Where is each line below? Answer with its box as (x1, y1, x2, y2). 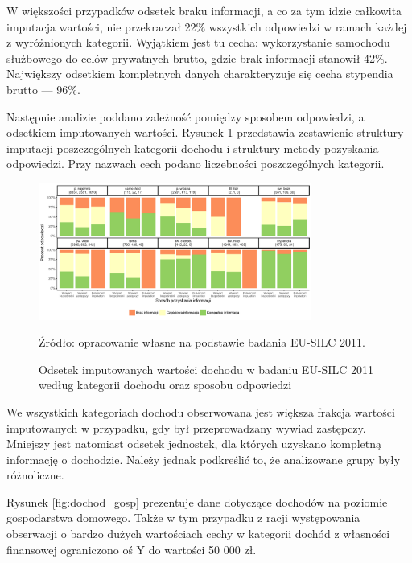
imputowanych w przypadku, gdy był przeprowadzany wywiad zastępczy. (6, 419, 366, 436)
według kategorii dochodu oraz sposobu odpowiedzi (39, 376, 292, 393)
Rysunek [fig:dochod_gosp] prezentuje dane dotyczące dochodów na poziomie (6, 493, 388, 510)
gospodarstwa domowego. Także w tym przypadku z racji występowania (6, 509, 360, 526)
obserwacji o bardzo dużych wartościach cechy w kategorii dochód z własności (6, 525, 390, 542)
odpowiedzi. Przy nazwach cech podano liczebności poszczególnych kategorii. (6, 155, 385, 172)
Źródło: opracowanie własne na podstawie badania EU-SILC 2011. (39, 334, 365, 351)
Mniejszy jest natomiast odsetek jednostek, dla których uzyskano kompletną (6, 435, 382, 452)
